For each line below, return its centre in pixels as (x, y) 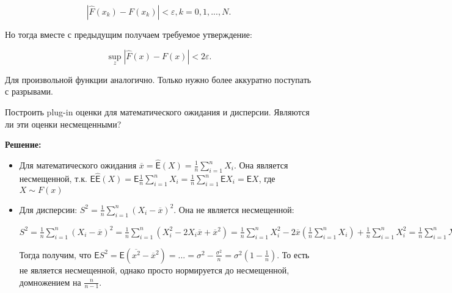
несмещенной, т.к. (53, 179)
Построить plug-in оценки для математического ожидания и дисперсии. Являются (157, 112)
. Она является (261, 165)
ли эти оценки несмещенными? (63, 124)
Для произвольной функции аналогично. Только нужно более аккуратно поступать (158, 79)
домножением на (50, 282)
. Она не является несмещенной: (234, 209)
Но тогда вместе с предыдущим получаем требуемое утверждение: (129, 34)
